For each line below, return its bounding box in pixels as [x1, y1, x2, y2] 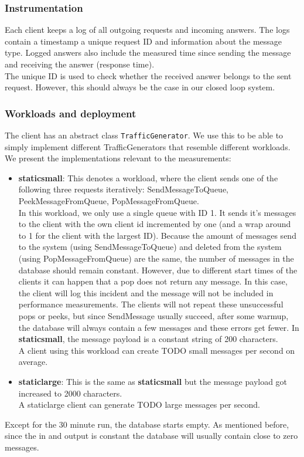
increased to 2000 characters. [18, 387, 122, 399]
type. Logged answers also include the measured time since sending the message [5, 46, 291, 59]
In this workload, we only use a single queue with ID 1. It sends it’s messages [18, 206, 296, 218]
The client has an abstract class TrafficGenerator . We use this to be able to [5, 129, 283, 141]
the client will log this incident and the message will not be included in [18, 286, 274, 299]
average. [18, 356, 48, 368]
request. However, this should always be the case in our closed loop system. [5, 81, 275, 93]
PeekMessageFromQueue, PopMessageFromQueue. [18, 195, 199, 207]
